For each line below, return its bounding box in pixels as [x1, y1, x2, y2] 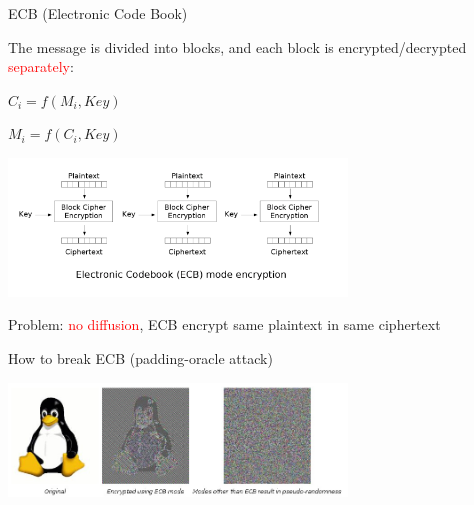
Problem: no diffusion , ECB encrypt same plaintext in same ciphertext [8, 314, 441, 335]
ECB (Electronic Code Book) [8, 3, 188, 23]
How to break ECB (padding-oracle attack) [8, 348, 273, 369]
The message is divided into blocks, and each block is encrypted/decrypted [8, 36, 467, 57]
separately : [8, 56, 74, 77]
